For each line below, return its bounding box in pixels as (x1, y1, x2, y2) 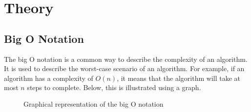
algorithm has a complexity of (4, 73, 93, 83)
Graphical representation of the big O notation (23, 98, 164, 109)
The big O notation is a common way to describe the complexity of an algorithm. (4, 54, 248, 64)
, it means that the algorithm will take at (117, 73, 241, 83)
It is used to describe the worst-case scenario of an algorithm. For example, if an (4, 63, 245, 74)
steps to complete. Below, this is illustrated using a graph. (27, 82, 201, 93)
